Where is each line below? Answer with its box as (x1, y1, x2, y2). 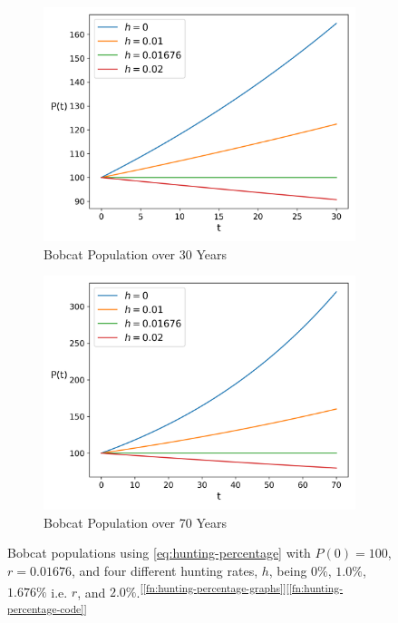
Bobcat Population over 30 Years (44, 244, 227, 263)
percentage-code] (7, 600, 84, 616)
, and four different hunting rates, (71, 560, 258, 579)
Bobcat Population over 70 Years (44, 512, 227, 531)
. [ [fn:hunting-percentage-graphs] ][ (136, 579, 289, 601)
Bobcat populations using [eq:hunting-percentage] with (7, 543, 311, 562)
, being (268, 560, 307, 579)
